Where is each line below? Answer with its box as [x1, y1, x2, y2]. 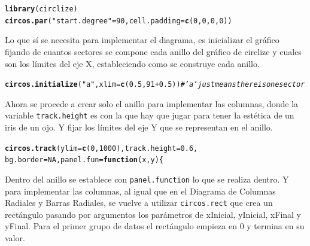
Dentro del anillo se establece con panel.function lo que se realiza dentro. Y [5, 172, 289, 185]
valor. [5, 232, 25, 244]
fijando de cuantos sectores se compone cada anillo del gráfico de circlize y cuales [5, 45, 302, 57]
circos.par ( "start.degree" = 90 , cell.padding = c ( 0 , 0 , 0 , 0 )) [5, 16, 232, 25]
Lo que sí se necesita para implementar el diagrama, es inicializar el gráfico [5, 34, 279, 46]
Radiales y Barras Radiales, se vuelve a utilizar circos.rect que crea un [5, 196, 273, 209]
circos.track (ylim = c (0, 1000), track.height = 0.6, [5, 144, 198, 153]
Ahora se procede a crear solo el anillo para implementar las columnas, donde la [5, 97, 299, 110]
